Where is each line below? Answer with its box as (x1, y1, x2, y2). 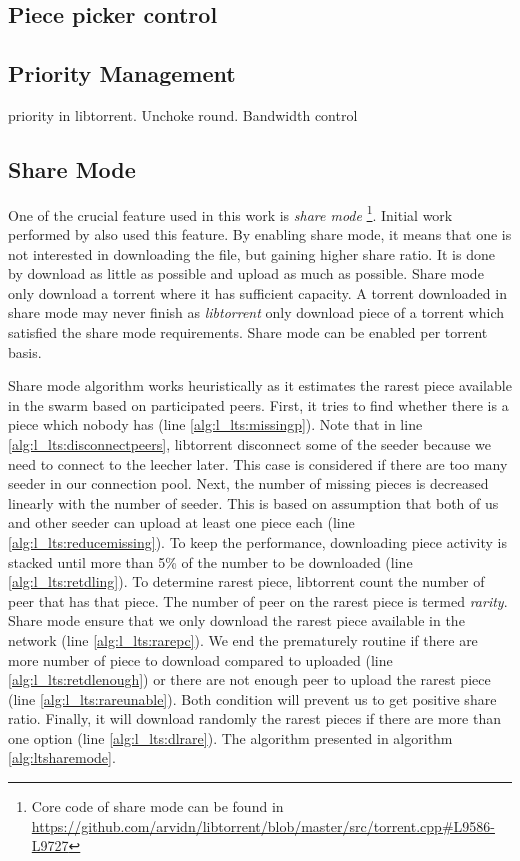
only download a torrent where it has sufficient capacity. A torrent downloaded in (8, 282, 507, 303)
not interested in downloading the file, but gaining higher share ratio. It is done (8, 243, 495, 264)
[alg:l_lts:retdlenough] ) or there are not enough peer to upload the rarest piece (8, 669, 491, 690)
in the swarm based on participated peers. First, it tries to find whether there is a (8, 394, 509, 415)
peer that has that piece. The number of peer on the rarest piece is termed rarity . (8, 590, 508, 611)
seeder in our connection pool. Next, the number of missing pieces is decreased (8, 473, 489, 494)
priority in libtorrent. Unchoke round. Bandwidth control (8, 104, 358, 125)
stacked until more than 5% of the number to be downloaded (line (8, 551, 413, 572)
